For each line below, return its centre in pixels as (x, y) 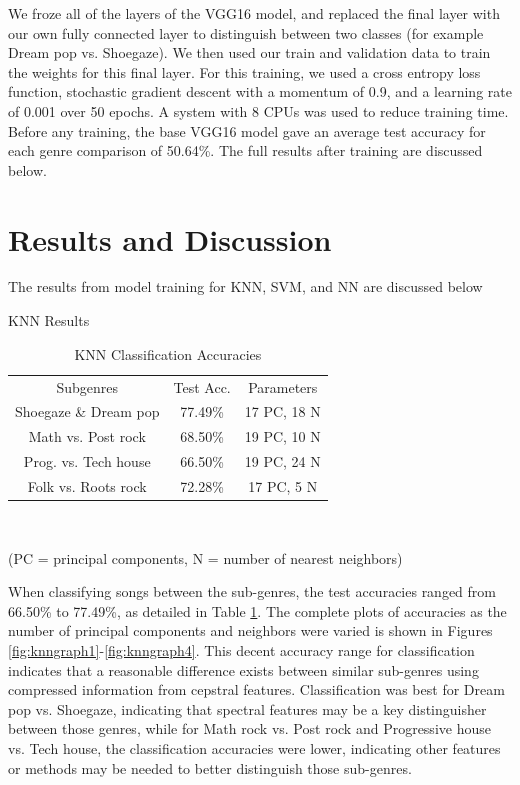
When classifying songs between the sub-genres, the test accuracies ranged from (252, 591)
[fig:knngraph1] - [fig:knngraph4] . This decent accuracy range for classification (241, 649)
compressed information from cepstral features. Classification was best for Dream (256, 689)
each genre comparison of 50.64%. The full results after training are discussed (245, 150)
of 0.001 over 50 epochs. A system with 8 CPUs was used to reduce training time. (258, 110)
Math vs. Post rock (87, 436)
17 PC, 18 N (282, 411)
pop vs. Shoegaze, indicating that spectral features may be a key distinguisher (247, 708)
